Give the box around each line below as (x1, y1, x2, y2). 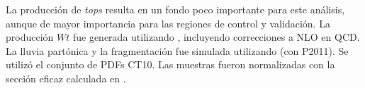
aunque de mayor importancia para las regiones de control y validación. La (6, 15, 330, 30)
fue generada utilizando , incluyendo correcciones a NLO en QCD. (72, 30, 360, 44)
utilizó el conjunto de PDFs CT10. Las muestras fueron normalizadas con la (6, 57, 335, 72)
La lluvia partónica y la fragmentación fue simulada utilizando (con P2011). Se (6, 43, 349, 58)
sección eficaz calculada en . (6, 70, 126, 85)
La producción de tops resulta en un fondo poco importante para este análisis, (6, 2, 345, 16)
